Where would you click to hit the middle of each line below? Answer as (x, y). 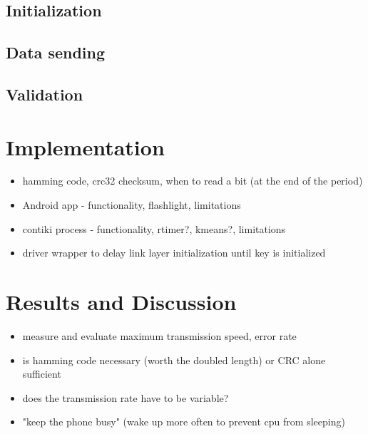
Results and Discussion (121, 302)
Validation (45, 94)
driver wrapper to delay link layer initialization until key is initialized (174, 253)
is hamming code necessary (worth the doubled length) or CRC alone (174, 360)
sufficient (42, 374)
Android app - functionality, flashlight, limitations (132, 205)
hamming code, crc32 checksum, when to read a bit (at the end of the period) (193, 181)
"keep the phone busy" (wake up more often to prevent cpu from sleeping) (184, 422)
